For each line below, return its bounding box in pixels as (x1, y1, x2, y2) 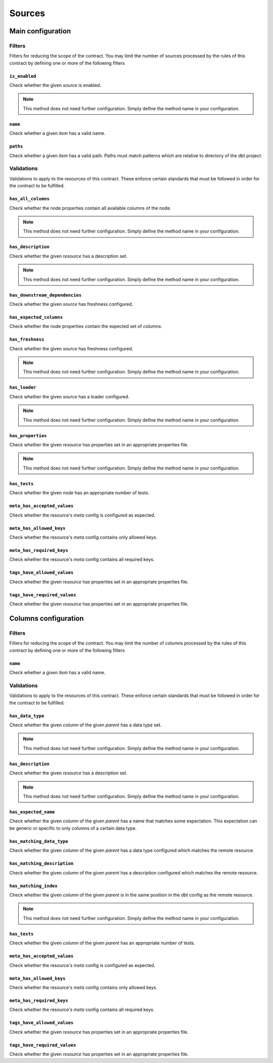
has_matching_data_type (9, 838, 68, 844)
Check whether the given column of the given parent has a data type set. (9, 722, 162, 728)
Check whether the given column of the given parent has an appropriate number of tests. (9, 940, 196, 946)
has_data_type (9, 713, 44, 719)
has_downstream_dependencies (9, 292, 82, 298)
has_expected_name (9, 809, 55, 815)
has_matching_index (9, 883, 58, 889)
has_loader (9, 385, 36, 390)
